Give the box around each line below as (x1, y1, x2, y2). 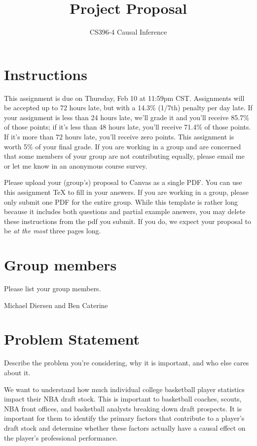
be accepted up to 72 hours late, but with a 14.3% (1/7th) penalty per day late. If (4, 102, 253, 113)
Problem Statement (4, 329, 140, 349)
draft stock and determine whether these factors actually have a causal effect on (4, 422, 246, 433)
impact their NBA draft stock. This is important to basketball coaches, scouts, (4, 394, 242, 404)
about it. (4, 367, 31, 377)
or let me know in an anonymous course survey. (4, 160, 147, 171)
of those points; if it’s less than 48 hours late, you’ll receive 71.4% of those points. (4, 122, 251, 132)
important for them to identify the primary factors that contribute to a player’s (4, 413, 245, 423)
